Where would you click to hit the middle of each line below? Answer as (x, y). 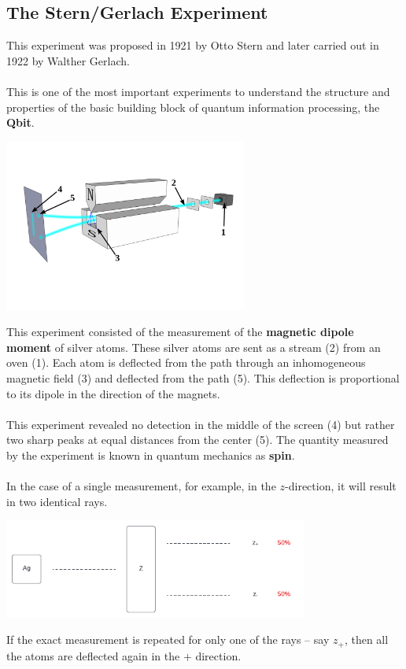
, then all (366, 639)
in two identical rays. (57, 501)
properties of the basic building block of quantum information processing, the (193, 107)
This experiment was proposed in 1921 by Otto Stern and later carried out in (193, 45)
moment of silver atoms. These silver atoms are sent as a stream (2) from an (194, 347)
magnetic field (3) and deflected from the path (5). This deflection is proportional (203, 377)
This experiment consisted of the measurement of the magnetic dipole (180, 332)
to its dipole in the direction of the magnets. (113, 393)
